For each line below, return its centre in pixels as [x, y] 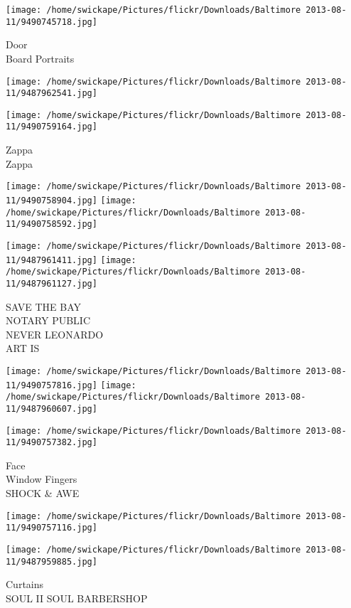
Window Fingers [42, 479]
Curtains [25, 584]
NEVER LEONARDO [55, 334]
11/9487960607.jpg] [52, 409]
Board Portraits [40, 58]
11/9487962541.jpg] [52, 94]
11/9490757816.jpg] [52, 385]
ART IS [23, 348]
